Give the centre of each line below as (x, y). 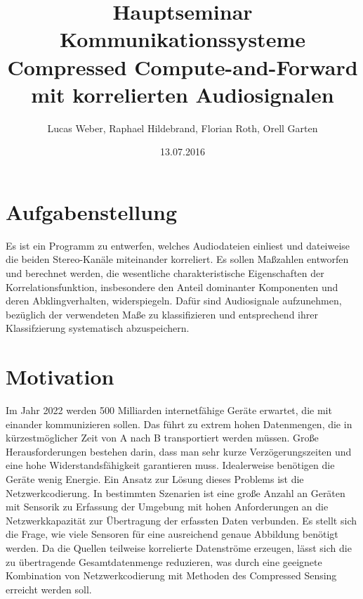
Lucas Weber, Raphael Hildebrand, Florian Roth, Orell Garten (183, 128)
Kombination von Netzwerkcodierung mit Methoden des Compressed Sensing (171, 575)
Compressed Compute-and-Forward (183, 66)
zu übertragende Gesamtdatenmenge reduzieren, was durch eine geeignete (164, 561)
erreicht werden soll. (49, 589)
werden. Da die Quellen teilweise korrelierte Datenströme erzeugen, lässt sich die (179, 548)
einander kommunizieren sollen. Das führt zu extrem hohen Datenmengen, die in (179, 424)
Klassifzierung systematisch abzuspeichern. (98, 328)
